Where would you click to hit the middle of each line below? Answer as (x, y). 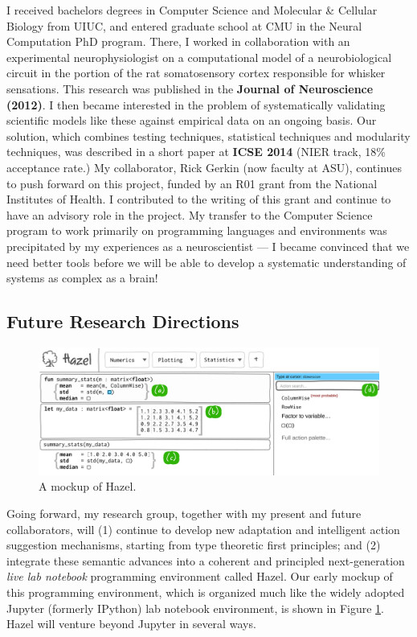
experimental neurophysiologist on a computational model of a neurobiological (199, 57)
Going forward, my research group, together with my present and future (184, 514)
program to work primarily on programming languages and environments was (197, 230)
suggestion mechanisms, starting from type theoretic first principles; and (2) (194, 545)
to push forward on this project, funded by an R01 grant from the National (192, 183)
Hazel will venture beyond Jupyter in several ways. (131, 624)
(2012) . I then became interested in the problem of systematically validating (196, 104)
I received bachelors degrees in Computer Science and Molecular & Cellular (192, 10)
